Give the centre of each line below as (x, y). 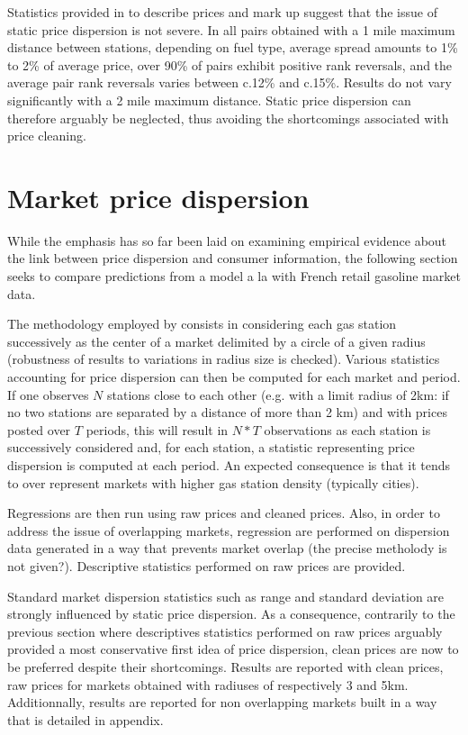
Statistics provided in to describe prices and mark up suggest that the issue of (222, 12)
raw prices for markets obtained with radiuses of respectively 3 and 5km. (208, 684)
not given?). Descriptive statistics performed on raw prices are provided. (207, 565)
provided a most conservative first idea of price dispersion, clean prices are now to (233, 649)
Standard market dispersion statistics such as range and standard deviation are (226, 596)
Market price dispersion (158, 197)
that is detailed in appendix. (85, 719)
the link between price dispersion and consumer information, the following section (233, 258)
